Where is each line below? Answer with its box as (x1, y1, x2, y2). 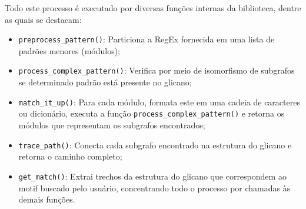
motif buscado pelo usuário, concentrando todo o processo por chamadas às (18, 181, 291, 194)
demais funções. (18, 193, 75, 205)
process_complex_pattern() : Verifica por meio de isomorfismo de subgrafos (18, 64, 295, 77)
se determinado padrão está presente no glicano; (18, 76, 192, 88)
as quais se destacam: (5, 13, 82, 25)
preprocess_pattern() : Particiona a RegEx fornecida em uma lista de (18, 33, 275, 45)
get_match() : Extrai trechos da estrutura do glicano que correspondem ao (18, 170, 287, 182)
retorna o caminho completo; (18, 150, 122, 162)
